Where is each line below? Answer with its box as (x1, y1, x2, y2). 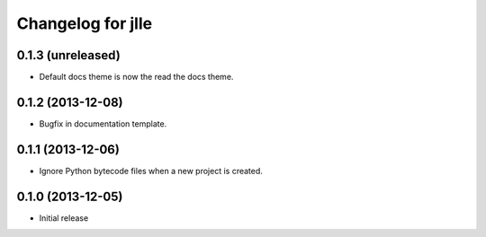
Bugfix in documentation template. (39, 118, 167, 129)
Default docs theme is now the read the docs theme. (39, 72, 234, 83)
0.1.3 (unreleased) (16, 48, 121, 63)
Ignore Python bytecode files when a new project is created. (39, 165, 263, 176)
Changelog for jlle (16, 13, 153, 33)
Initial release (39, 212, 89, 224)
